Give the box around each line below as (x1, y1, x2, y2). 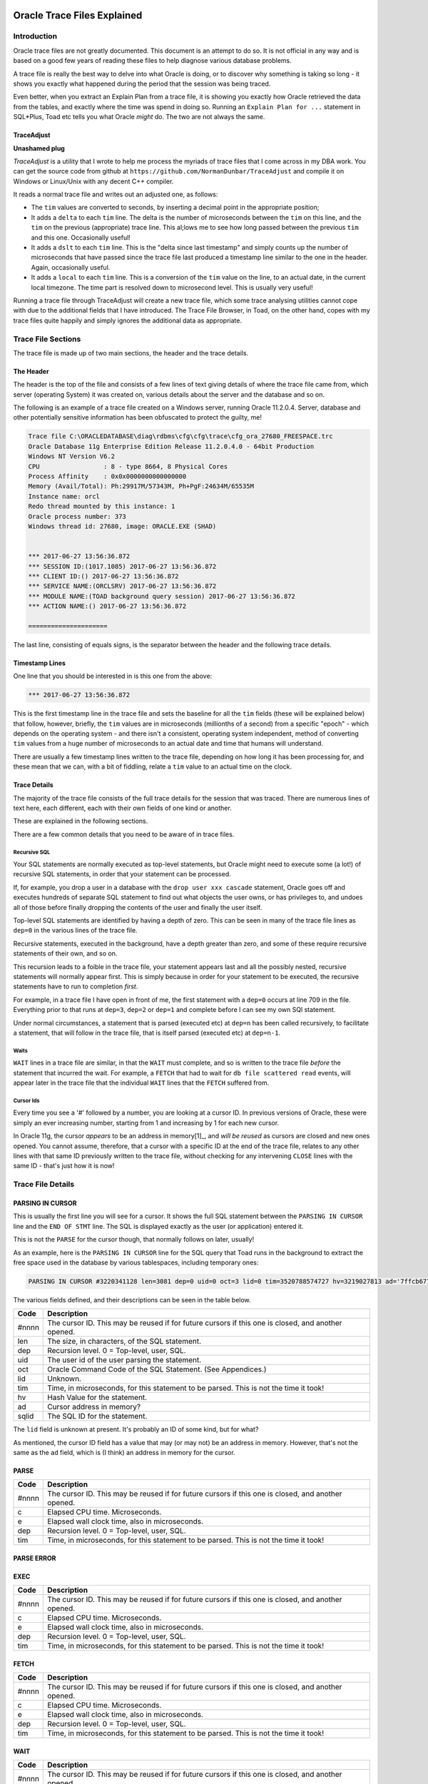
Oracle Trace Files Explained (13, 9, 143, 21)
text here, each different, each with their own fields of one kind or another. (13, 804, 232, 812)
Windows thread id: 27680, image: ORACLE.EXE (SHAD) (28, 522, 217, 530)
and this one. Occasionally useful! (31, 233, 131, 242)
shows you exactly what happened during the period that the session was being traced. (13, 79, 271, 88)
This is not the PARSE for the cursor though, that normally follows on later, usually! (13, 1235, 255, 1244)
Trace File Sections (13, 334, 81, 344)
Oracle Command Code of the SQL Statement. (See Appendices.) (47, 1364, 267, 1374)
